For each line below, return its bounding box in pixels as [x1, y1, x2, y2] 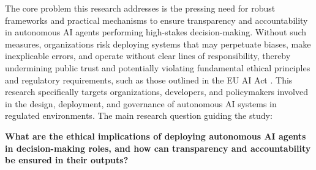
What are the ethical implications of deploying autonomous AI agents [5, 129, 306, 142]
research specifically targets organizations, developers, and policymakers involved [5, 85, 308, 98]
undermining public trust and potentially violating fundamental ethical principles [5, 61, 310, 74]
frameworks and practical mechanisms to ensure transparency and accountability [5, 13, 308, 26]
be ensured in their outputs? [5, 154, 129, 166]
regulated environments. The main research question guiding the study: [5, 109, 273, 122]
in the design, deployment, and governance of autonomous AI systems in [5, 97, 277, 110]
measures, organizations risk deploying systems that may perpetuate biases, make [5, 37, 311, 50]
